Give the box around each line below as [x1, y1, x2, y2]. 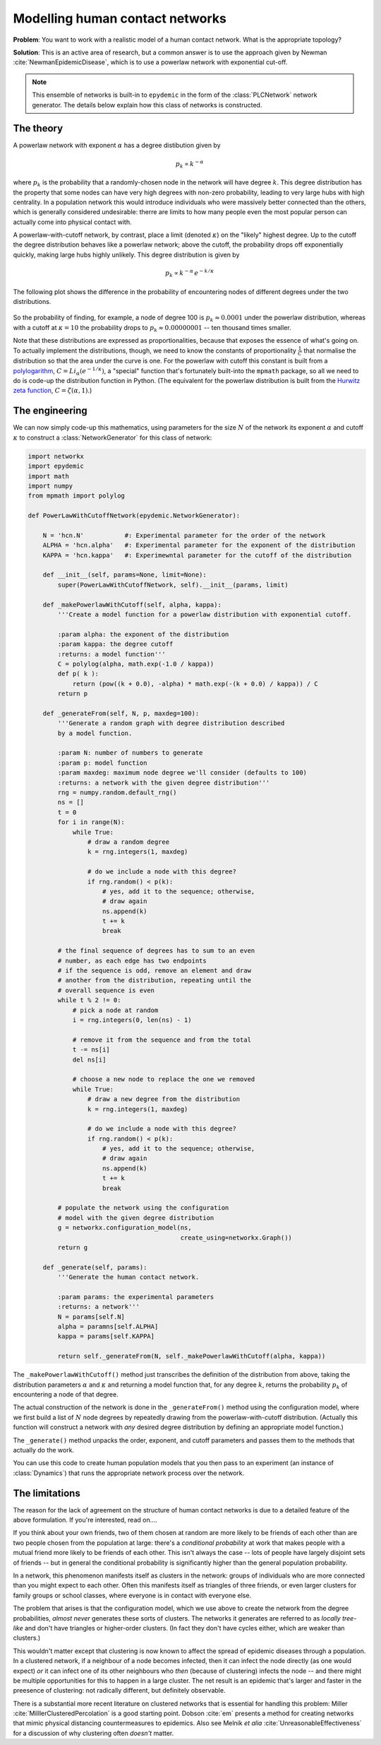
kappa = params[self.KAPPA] [57, 1332, 155, 1341]
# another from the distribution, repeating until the [57, 976, 252, 985]
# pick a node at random [72, 1006, 159, 1014]
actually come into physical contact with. [13, 218, 132, 226]
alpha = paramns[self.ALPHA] [57, 1322, 159, 1331]
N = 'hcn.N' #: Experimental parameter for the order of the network [42, 531, 326, 539]
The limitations [13, 1487, 80, 1499]
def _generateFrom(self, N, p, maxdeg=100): [42, 709, 200, 717]
